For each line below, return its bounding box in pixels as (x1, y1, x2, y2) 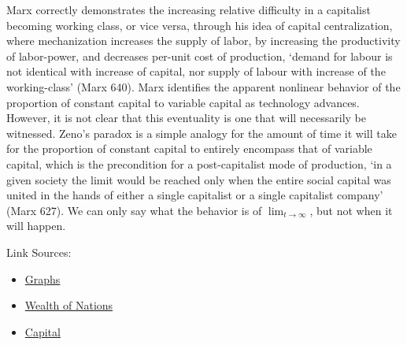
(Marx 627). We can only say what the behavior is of (6, 202, 262, 218)
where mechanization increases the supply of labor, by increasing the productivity (6, 32, 401, 49)
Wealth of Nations (24, 297, 113, 313)
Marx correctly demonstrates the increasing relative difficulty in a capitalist (6, 2, 371, 17)
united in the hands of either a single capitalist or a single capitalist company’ (6, 187, 383, 203)
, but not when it (309, 202, 393, 218)
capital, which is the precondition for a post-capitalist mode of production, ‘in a (6, 155, 392, 172)
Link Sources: (6, 243, 72, 260)
